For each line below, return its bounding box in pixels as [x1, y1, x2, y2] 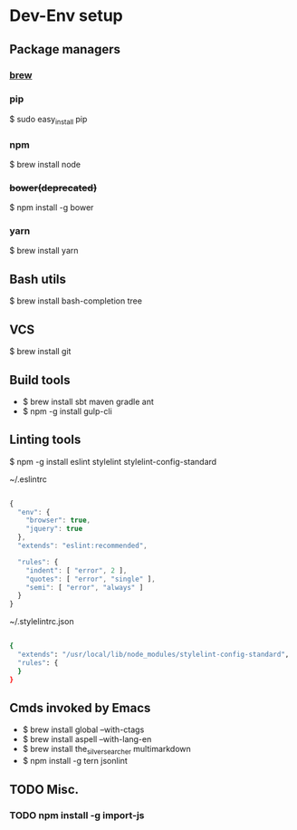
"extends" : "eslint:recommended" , [17, 541, 148, 551]
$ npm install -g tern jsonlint [22, 756, 129, 767]
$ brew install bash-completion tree [9, 295, 143, 306]
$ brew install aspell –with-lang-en [22, 734, 152, 745]
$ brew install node [9, 159, 81, 169]
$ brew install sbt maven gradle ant [22, 396, 154, 407]
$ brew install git [9, 346, 72, 357]
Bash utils [9, 271, 66, 286]
